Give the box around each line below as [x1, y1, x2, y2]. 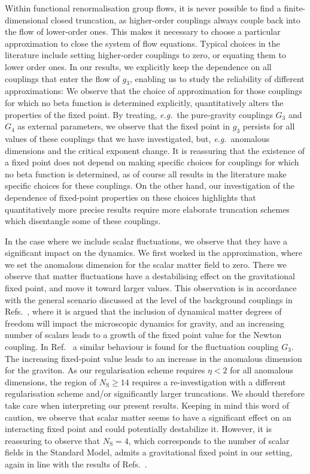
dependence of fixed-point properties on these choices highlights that [5, 191, 256, 203]
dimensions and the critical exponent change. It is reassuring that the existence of [5, 144, 305, 156]
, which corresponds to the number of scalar [128, 434, 290, 446]
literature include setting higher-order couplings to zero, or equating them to [5, 49, 286, 61]
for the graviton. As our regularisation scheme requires [5, 364, 205, 376]
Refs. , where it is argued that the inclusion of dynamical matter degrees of [5, 305, 282, 318]
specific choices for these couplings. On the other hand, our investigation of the [5, 179, 294, 192]
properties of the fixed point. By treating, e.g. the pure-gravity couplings [5, 108, 273, 120]
